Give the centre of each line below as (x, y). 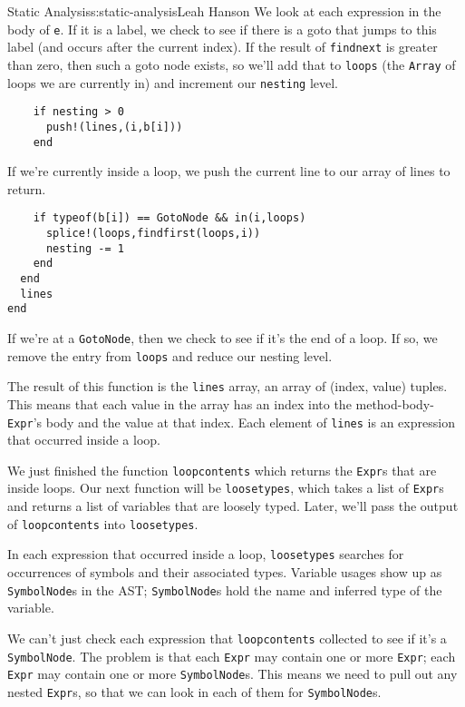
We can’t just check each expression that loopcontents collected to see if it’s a (227, 638)
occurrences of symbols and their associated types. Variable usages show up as (225, 572)
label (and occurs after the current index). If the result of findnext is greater (223, 47)
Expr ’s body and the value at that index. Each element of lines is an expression (231, 422)
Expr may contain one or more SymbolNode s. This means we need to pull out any (232, 674)
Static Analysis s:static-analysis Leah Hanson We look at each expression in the (224, 11)
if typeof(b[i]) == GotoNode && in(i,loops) (170, 218)
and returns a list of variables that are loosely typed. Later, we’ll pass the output (233, 506)
